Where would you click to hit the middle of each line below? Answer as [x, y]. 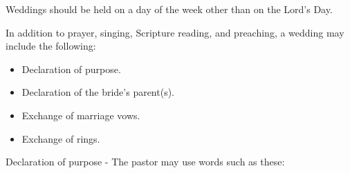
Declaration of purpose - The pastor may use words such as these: [145, 162]
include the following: [51, 46]
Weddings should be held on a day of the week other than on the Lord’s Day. [169, 9]
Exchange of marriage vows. [81, 115]
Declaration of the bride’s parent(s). [98, 92]
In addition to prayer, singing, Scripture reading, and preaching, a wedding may [175, 32]
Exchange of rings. [61, 138]
